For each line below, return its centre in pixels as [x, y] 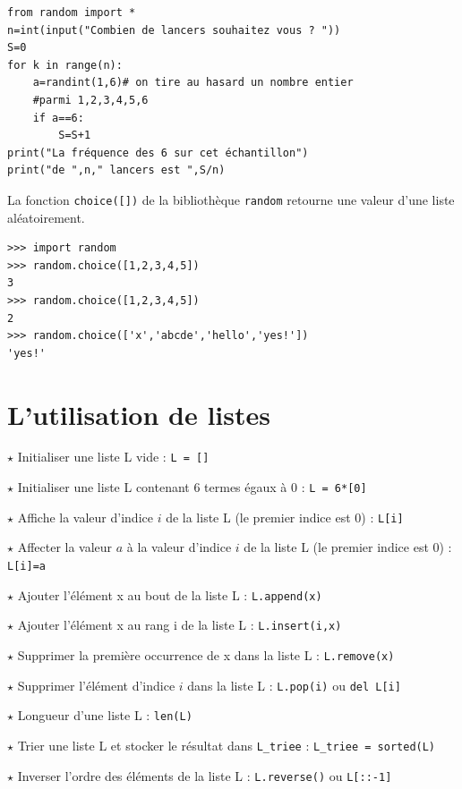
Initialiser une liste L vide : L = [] [113, 457]
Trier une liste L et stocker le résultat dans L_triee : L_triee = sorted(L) [227, 745]
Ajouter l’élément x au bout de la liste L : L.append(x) [170, 594]
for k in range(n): [65, 65]
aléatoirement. [46, 217]
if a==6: [58, 118]
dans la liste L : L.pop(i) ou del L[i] [294, 685]
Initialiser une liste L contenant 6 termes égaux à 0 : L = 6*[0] [192, 487]
